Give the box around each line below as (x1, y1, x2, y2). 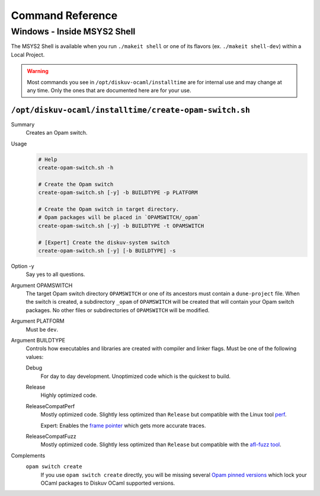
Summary (11, 120, 35, 128)
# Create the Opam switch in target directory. (38, 205, 179, 212)
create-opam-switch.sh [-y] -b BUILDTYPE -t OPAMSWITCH (38, 222, 204, 229)
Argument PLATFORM (11, 317, 65, 325)
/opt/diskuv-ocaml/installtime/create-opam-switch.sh (11, 105, 250, 115)
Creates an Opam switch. (25, 129, 88, 136)
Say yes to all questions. (25, 271, 85, 278)
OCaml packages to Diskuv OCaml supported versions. (40, 479, 175, 487)
